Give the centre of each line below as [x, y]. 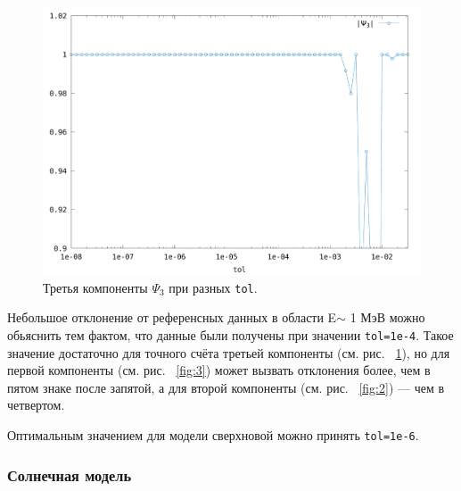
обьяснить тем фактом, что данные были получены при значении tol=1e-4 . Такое [230, 334]
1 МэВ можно [387, 317]
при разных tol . [213, 287]
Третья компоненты [95, 287]
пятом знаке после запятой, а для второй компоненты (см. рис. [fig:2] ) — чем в [226, 387]
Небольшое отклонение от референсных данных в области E [172, 317]
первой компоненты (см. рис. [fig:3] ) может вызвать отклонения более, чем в [219, 370]
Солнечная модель [70, 474]
